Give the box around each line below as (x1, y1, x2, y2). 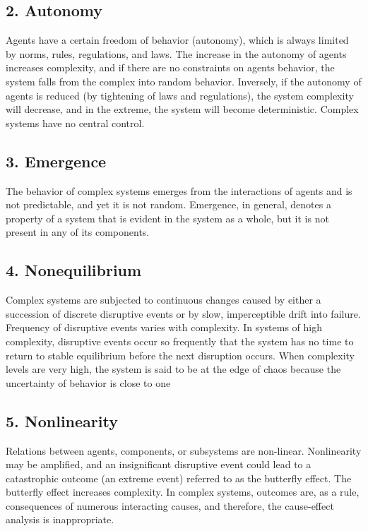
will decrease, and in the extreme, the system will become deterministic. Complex (6, 102, 359, 117)
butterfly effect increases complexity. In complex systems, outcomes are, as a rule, (6, 484, 360, 499)
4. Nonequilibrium (6, 259, 142, 281)
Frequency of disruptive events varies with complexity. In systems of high (6, 320, 322, 335)
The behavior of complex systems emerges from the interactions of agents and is (6, 183, 352, 198)
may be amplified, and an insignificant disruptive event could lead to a (6, 457, 311, 472)
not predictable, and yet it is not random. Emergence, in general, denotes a (6, 197, 331, 212)
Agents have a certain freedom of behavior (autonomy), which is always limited (6, 32, 349, 47)
